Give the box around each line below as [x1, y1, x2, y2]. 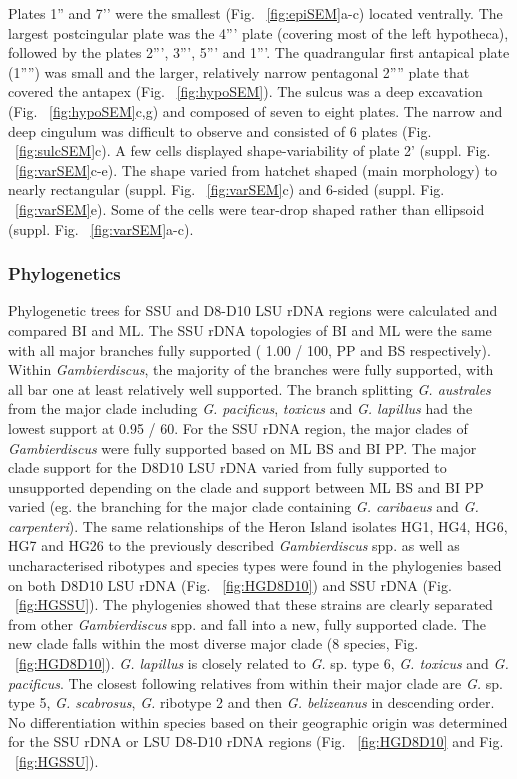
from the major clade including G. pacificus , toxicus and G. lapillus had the [8, 398, 473, 419]
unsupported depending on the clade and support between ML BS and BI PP [8, 476, 484, 497]
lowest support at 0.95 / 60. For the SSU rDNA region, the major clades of [8, 417, 468, 438]
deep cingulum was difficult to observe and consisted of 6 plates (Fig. [8, 120, 432, 141]
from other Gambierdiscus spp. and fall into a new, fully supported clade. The [8, 613, 486, 634]
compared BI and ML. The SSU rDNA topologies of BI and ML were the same [8, 319, 492, 340]
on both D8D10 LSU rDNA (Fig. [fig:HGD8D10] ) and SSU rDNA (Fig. [8, 574, 452, 595]
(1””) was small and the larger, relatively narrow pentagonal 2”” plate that [8, 61, 470, 82]
